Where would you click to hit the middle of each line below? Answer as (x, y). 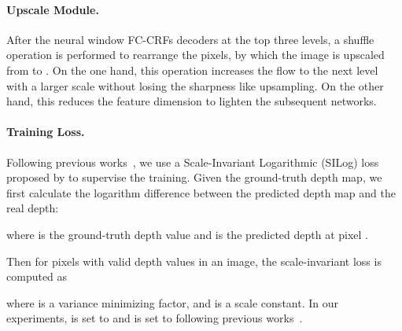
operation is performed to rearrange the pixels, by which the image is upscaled (195, 55)
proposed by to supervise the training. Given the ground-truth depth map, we (194, 177)
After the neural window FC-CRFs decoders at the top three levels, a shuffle (190, 39)
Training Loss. (46, 132)
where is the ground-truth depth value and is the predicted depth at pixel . (188, 234)
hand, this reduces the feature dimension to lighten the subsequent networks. (192, 101)
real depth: (33, 208)
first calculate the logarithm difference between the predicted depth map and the (201, 192)
